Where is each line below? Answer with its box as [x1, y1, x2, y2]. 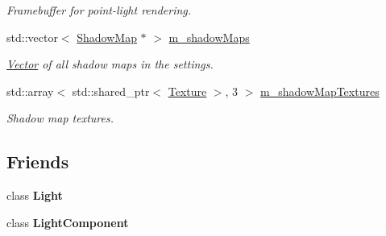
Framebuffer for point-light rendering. [6, 2, 192, 18]
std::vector [6, 28, 58, 45]
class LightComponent [6, 213, 129, 230]
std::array [6, 82, 54, 99]
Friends [6, 149, 69, 174]
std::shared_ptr [72, 82, 150, 99]
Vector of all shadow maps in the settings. [6, 56, 214, 72]
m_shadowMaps [168, 28, 250, 45]
